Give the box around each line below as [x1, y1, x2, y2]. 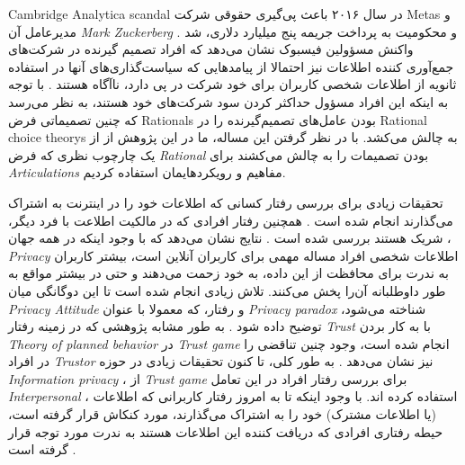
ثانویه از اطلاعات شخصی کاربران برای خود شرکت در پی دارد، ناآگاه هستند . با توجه [8, 75, 457, 94]
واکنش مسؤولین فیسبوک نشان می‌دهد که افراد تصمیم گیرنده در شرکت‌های [8, 40, 414, 58]
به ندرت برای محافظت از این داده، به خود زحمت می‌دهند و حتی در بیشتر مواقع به [8, 264, 449, 282]
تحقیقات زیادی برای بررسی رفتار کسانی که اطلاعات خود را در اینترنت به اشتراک [8, 192, 443, 211]
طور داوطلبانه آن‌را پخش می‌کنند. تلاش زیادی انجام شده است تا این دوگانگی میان [8, 281, 446, 300]
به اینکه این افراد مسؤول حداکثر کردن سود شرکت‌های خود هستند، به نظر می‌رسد [8, 92, 449, 111]
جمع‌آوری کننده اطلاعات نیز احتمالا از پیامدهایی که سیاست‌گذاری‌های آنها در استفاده [8, 57, 454, 76]
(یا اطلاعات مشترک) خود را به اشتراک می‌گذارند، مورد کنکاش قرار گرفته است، [8, 405, 436, 424]
